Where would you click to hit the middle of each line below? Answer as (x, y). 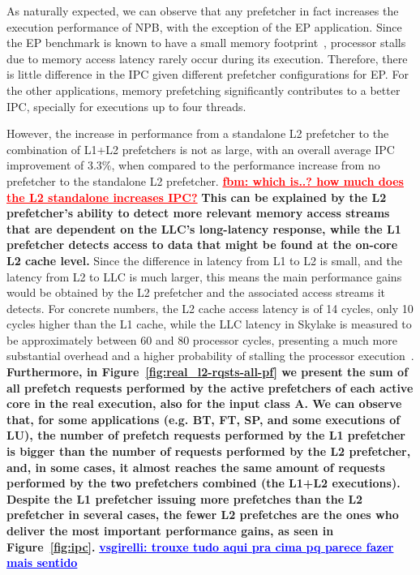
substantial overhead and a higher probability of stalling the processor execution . (210, 356)
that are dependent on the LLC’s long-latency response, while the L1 (204, 228)
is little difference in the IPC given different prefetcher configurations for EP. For (208, 74)
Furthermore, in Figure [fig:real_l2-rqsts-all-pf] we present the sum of (208, 372)
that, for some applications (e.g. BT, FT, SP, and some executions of (204, 419)
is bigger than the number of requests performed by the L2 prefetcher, (209, 451)
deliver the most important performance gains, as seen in (170, 530)
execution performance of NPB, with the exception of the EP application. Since (204, 26)
